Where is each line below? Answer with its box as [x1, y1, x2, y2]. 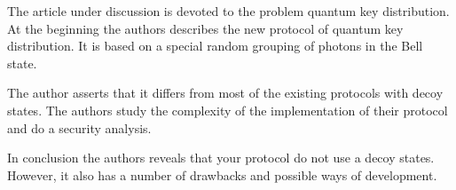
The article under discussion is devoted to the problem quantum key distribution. [7, 2, 450, 20]
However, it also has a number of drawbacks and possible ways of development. [7, 165, 437, 184]
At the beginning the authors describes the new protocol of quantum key [7, 19, 404, 37]
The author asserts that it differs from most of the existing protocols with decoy [7, 83, 444, 102]
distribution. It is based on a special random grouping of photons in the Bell [7, 36, 423, 55]
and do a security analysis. [7, 118, 152, 137]
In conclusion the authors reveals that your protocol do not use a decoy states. [7, 148, 435, 167]
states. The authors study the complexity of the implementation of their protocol [7, 100, 448, 119]
